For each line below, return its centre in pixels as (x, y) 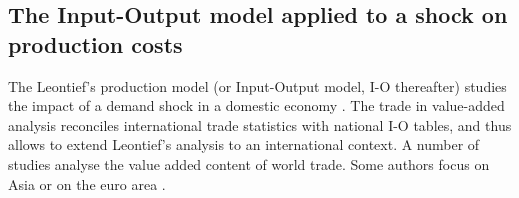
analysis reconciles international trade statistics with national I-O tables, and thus (260, 124)
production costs (95, 43)
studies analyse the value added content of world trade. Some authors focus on (249, 163)
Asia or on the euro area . (87, 183)
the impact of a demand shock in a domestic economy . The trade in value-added (256, 105)
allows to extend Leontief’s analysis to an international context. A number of (244, 144)
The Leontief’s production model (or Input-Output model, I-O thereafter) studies (257, 85)
